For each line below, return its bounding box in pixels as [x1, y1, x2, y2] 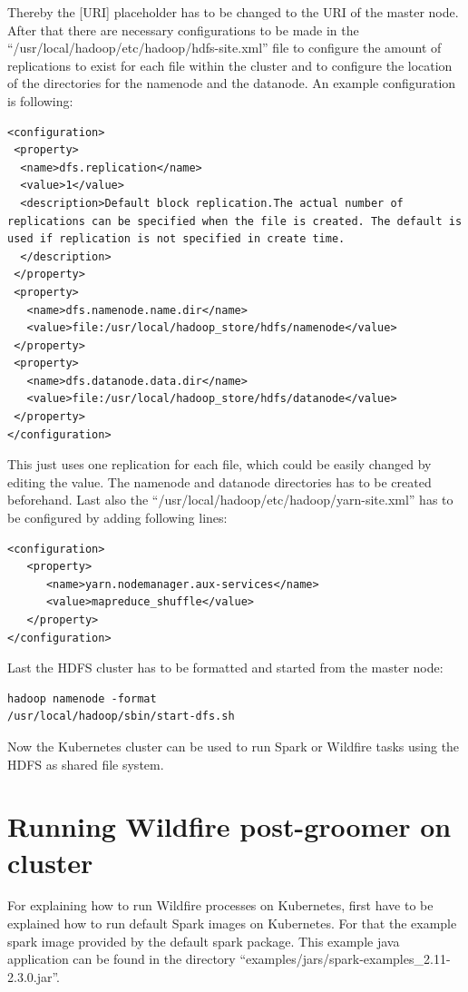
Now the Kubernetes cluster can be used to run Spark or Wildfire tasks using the [7, 736, 460, 755]
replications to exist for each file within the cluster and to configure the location [7, 55, 453, 74]
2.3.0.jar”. [7, 967, 61, 986]
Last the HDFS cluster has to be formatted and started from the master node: [7, 658, 444, 677]
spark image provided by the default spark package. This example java [7, 931, 400, 950]
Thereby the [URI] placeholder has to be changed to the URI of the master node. [7, 3, 459, 21]
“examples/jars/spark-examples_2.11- [239, 949, 451, 968]
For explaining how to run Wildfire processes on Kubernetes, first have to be [7, 896, 434, 915]
